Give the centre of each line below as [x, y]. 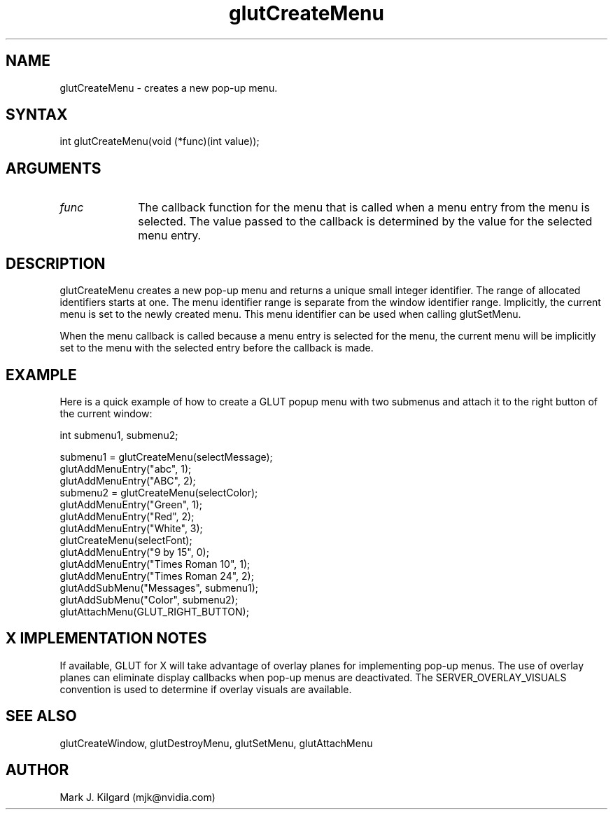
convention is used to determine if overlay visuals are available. [206, 689]
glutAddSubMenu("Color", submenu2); [149, 599]
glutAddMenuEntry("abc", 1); [126, 468]
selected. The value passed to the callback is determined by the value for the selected [365, 222]
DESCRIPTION [56, 263]
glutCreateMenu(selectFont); [126, 540]
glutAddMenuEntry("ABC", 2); [128, 480]
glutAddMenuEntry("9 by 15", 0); [134, 552]
